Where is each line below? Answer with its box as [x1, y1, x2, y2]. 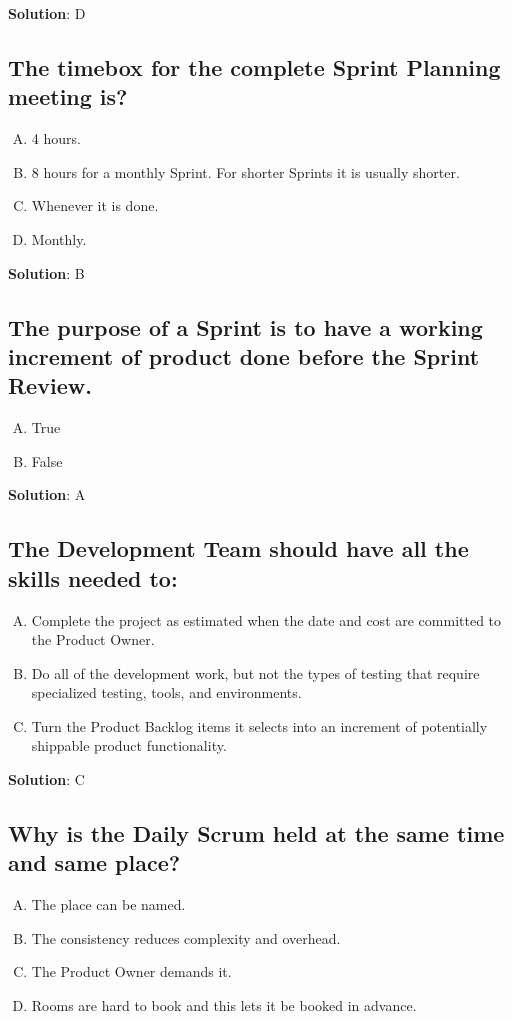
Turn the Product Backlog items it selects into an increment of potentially [31, 715, 488, 736]
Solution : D [8, 3, 86, 23]
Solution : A [8, 484, 86, 505]
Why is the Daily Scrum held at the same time [8, 818, 505, 849]
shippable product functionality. [31, 735, 227, 756]
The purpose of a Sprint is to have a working [8, 311, 483, 342]
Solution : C [8, 769, 85, 790]
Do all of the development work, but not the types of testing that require [31, 662, 480, 683]
